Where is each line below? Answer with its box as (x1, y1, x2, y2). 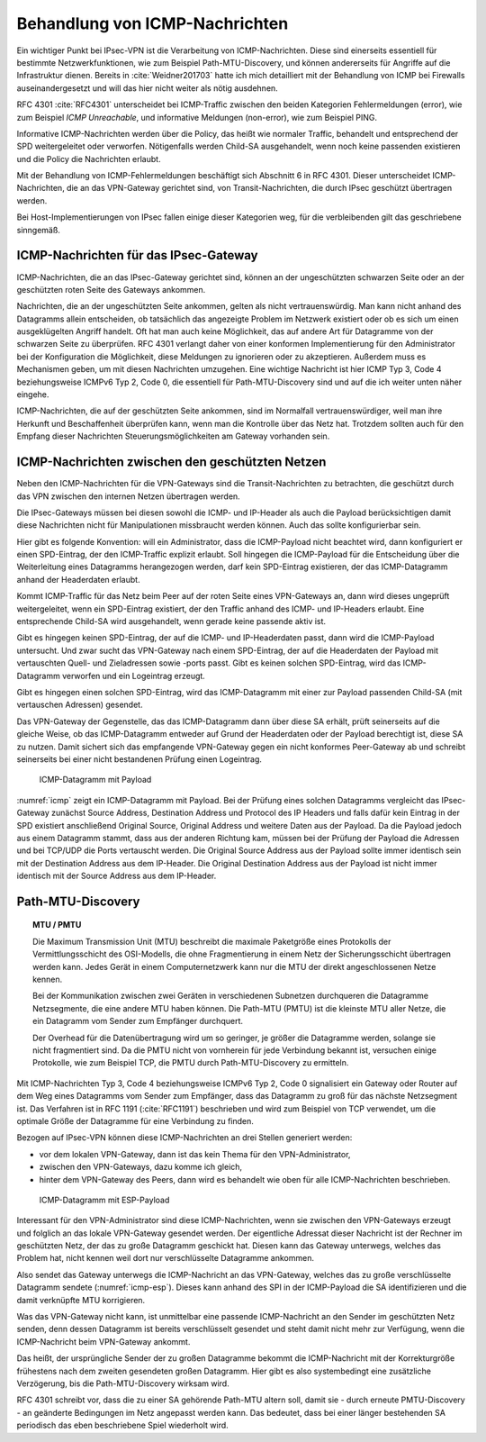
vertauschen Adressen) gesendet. (16, 699, 143, 711)
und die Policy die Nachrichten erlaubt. (16, 153, 161, 164)
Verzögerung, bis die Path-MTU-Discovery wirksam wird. (16, 1378, 229, 1389)
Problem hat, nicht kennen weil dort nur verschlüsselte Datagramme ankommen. (16, 1253, 315, 1264)
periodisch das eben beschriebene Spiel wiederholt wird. (16, 1419, 229, 1431)
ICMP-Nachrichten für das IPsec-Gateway (16, 248, 258, 263)
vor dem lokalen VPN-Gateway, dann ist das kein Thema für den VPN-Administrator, (39, 1148, 351, 1159)
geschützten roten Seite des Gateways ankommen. (16, 284, 206, 295)
